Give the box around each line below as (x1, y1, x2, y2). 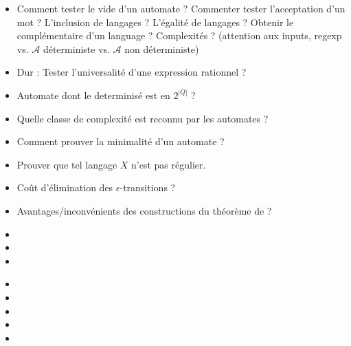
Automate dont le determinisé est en (16, 87, 170, 102)
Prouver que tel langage (16, 157, 117, 171)
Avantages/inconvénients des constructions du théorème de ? (16, 203, 272, 217)
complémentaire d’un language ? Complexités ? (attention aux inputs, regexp (16, 28, 342, 43)
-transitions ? (120, 180, 176, 195)
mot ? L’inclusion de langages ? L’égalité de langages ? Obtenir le (16, 14, 294, 29)
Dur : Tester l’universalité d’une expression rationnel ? (16, 65, 247, 79)
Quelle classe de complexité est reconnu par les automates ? (16, 111, 269, 125)
